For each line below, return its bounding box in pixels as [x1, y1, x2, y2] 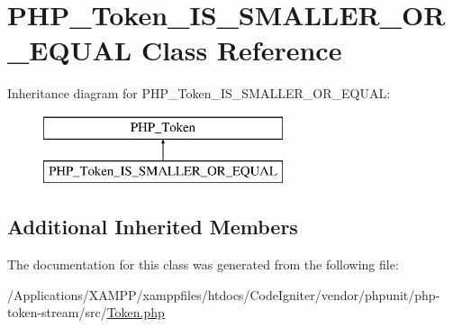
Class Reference [140, 32, 342, 68]
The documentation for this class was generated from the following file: [7, 255, 399, 274]
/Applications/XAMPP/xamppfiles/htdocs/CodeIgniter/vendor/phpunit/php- [7, 285, 440, 304]
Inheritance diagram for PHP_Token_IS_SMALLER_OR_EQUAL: [7, 84, 391, 103]
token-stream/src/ [7, 303, 107, 322]
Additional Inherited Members [7, 213, 298, 241]
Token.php [106, 303, 165, 322]
